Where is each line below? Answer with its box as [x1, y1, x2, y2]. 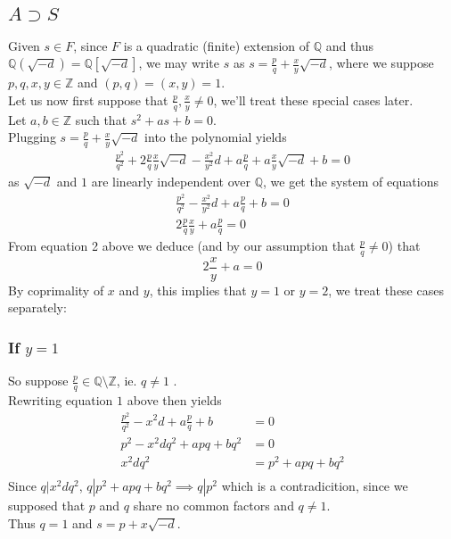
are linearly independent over [91, 172, 250, 191]
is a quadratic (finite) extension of [123, 36, 310, 54]
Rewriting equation [8, 391, 113, 410]
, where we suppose [329, 54, 434, 72]
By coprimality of [8, 280, 104, 299]
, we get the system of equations [262, 172, 439, 191]
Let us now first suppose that [8, 90, 168, 109]
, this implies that [149, 280, 247, 299]
